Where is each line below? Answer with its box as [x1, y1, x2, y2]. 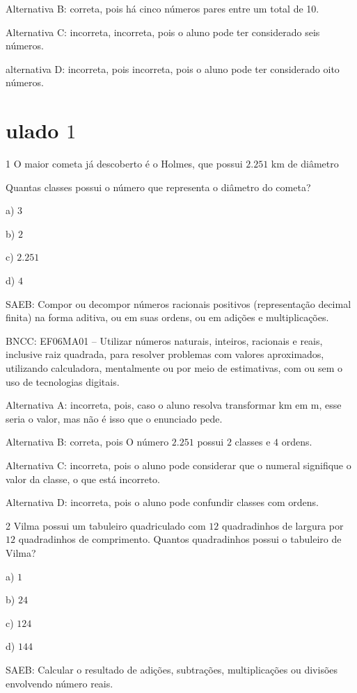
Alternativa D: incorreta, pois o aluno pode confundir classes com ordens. [6, 495, 319, 509]
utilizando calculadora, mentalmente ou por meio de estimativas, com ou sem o [6, 361, 343, 375]
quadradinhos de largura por [221, 518, 344, 532]
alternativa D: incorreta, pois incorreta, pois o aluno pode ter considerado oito [6, 61, 340, 76]
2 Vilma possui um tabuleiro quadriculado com [6, 518, 206, 532]
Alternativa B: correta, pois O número [6, 434, 169, 449]
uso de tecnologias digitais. [6, 374, 120, 389]
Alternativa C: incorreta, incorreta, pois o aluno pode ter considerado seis [6, 24, 320, 39]
